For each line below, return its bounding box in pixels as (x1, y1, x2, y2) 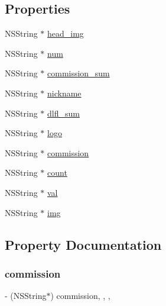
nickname (47, 86, 82, 99)
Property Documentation (5, 235, 162, 253)
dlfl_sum (47, 107, 80, 119)
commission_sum (47, 67, 110, 79)
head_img (47, 27, 84, 40)
